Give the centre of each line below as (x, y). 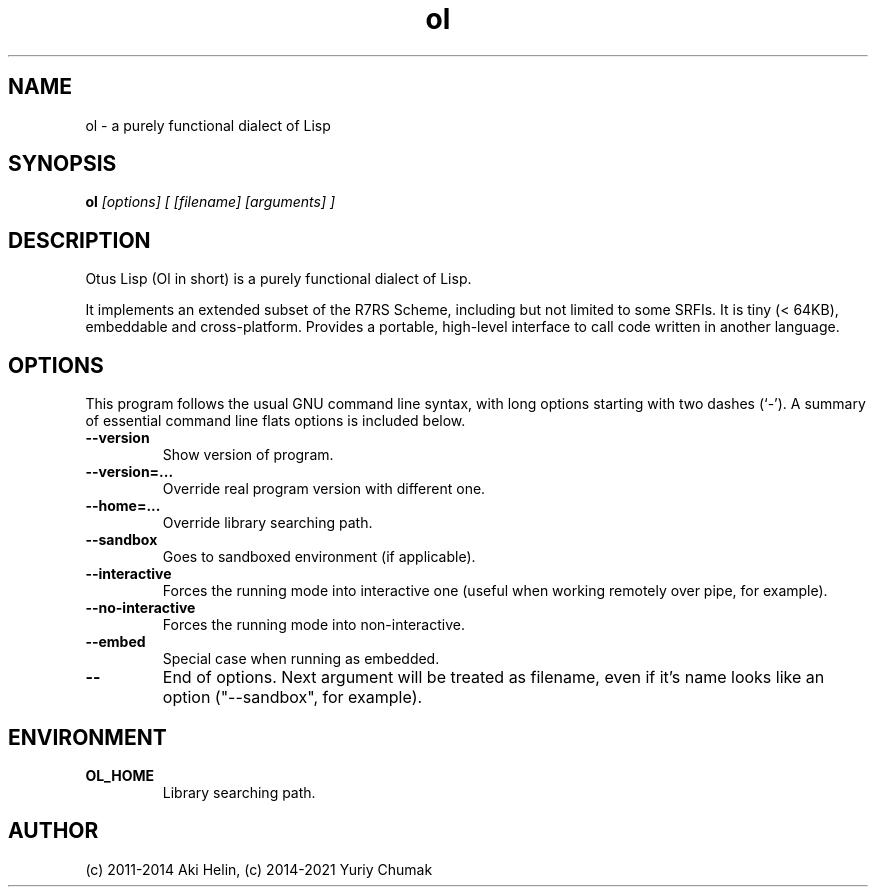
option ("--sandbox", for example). (292, 697)
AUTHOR (53, 831)
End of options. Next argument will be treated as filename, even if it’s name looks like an (493, 677)
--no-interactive (140, 608)
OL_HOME (120, 775)
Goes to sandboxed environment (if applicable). (319, 557)
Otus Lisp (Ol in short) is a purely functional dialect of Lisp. (278, 279)
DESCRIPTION (79, 240)
